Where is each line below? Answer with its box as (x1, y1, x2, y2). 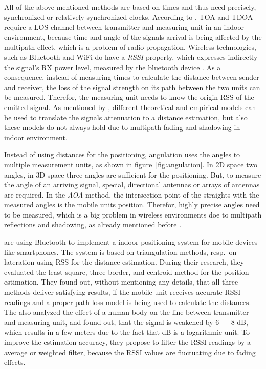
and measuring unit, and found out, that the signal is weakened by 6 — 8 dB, (4, 316, 248, 327)
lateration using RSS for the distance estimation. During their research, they (4, 256, 245, 267)
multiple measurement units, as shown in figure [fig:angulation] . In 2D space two (4, 159, 257, 169)
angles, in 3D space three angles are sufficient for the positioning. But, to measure (4, 169, 261, 180)
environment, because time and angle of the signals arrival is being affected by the (4, 31, 262, 42)
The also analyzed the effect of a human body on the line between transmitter (4, 307, 249, 317)
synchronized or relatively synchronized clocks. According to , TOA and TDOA (4, 11, 253, 22)
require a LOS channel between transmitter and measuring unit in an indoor (4, 21, 244, 32)
